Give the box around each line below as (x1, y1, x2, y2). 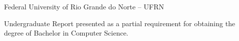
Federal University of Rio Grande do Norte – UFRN (4, 1, 164, 11)
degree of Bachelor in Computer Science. (4, 28, 129, 38)
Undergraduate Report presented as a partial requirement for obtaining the (4, 18, 235, 28)
